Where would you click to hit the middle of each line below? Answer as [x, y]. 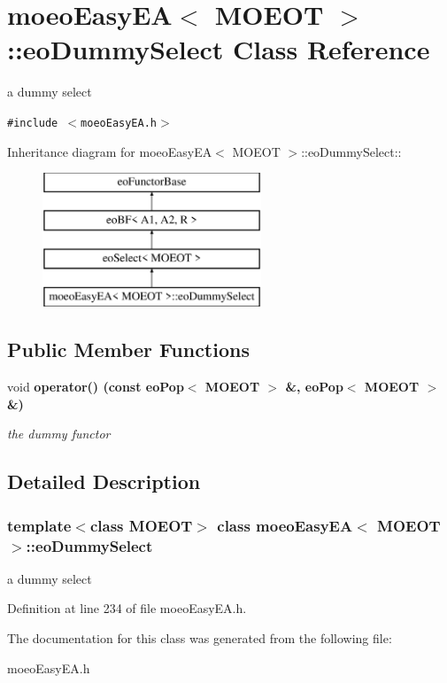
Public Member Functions [128, 349]
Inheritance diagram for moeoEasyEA [110, 151]
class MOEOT [141, 525]
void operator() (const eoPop [96, 387]
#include [33, 123]
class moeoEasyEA [285, 525]
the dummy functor [59, 434]
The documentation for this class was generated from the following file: [200, 638]
